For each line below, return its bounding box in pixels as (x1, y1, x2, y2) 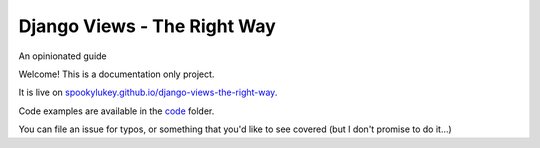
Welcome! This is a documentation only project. (18, 68, 215, 80)
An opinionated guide (18, 50, 107, 62)
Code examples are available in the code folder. (18, 105, 215, 117)
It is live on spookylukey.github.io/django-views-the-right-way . (18, 86, 278, 99)
